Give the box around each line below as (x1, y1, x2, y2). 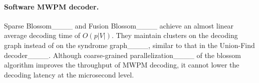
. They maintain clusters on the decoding (111, 30, 238, 40)
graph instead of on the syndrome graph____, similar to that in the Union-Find (4, 39, 255, 50)
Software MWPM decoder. (4, 1, 99, 11)
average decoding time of (4, 30, 81, 40)
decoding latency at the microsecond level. (4, 69, 134, 79)
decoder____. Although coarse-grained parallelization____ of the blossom (4, 49, 241, 60)
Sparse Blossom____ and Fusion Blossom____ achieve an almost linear (4, 20, 234, 30)
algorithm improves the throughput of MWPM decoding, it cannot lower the (4, 59, 239, 70)
